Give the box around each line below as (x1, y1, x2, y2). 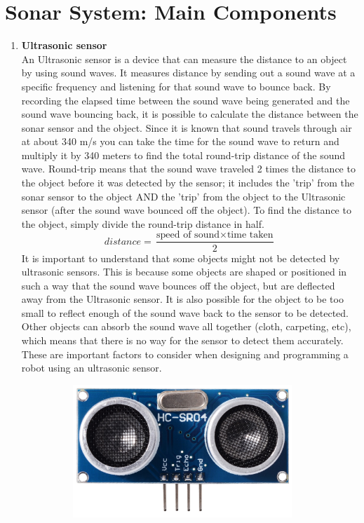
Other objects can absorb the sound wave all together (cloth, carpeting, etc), (21, 319, 351, 334)
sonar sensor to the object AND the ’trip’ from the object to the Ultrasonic (21, 189, 346, 203)
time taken (227, 230, 274, 240)
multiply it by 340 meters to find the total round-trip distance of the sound (21, 147, 346, 162)
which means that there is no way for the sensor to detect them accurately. (21, 333, 344, 348)
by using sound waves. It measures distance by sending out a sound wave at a (21, 65, 356, 80)
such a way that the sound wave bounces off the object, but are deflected (21, 278, 335, 292)
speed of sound (156, 230, 220, 240)
